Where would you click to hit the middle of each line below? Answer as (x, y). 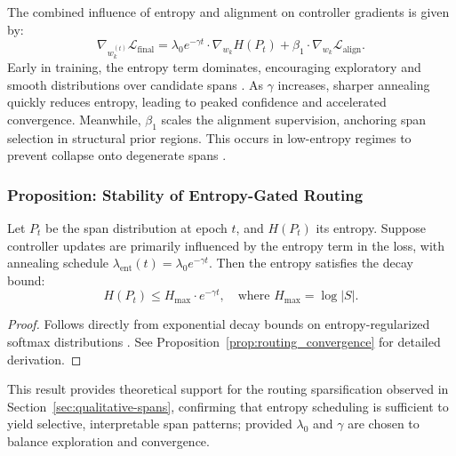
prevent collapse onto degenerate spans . (117, 155)
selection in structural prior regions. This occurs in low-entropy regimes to (209, 137)
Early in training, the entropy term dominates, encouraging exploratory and (214, 67)
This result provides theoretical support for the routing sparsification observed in (228, 389)
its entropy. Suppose (371, 228)
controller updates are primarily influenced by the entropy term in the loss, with (226, 245)
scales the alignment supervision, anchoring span (294, 119)
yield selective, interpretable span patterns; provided (150, 424)
